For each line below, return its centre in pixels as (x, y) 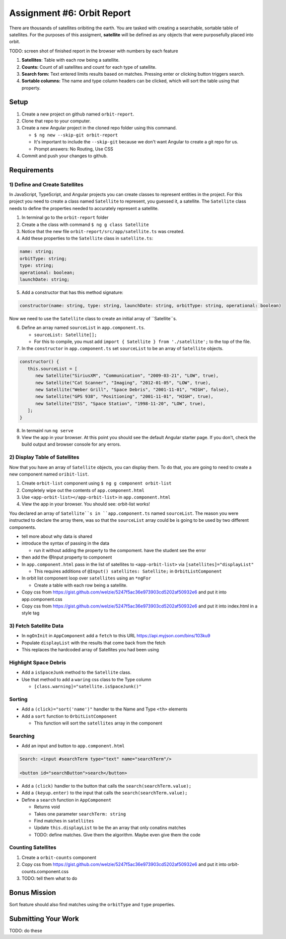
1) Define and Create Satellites (46, 184)
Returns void (47, 807)
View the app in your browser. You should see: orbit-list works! (86, 504)
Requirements (32, 170)
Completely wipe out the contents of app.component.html (83, 490)
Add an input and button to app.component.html (73, 746)
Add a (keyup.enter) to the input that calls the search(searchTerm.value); (105, 793)
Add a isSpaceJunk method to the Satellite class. (76, 673)
